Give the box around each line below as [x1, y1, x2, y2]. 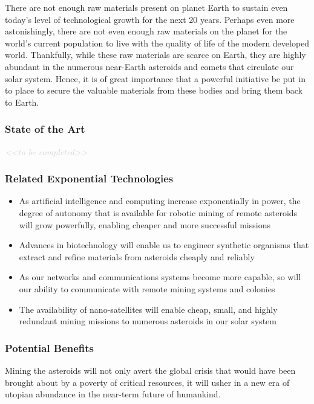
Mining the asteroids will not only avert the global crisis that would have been [5, 364, 296, 376]
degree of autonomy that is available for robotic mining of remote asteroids [19, 206, 298, 219]
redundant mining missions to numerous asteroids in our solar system [19, 315, 276, 327]
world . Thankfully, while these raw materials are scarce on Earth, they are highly [5, 48, 306, 61]
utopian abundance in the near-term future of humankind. [5, 388, 221, 400]
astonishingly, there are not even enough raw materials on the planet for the [5, 25, 287, 37]
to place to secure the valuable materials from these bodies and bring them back [5, 84, 303, 97]
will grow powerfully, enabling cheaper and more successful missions [19, 218, 270, 231]
